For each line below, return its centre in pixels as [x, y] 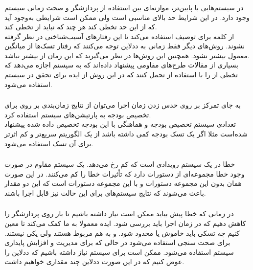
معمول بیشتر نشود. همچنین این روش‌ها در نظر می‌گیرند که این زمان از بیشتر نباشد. [127, 55]
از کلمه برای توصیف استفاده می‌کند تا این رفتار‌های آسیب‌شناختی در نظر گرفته [119, 36]
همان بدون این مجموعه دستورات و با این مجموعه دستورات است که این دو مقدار [123, 183]
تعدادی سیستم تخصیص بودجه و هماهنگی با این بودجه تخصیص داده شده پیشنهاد [120, 124]
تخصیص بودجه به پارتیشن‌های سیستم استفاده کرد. [78, 114]
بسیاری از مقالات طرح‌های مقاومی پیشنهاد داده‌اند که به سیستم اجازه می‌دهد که [121, 65]
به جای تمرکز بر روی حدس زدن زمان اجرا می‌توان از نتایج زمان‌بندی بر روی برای [123, 105]
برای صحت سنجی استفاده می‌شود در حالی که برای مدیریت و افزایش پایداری [117, 242]
